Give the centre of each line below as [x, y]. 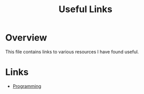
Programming [27, 86]
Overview [26, 38]
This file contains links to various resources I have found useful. [72, 52]
